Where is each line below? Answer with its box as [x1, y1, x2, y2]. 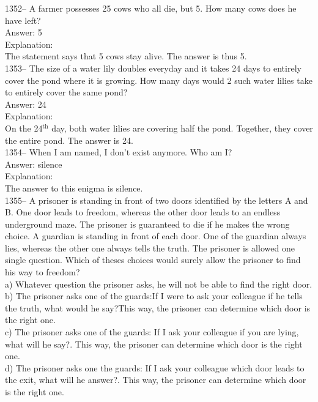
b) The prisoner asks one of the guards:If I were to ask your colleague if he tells [5, 289, 303, 302]
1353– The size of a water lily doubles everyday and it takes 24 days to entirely [5, 61, 301, 74]
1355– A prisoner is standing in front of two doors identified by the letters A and [5, 193, 308, 206]
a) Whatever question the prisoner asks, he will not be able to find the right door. [5, 277, 312, 290]
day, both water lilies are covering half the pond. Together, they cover [51, 121, 313, 134]
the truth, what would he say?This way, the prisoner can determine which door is [5, 301, 311, 314]
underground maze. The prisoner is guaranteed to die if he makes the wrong [5, 217, 290, 230]
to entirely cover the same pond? [5, 86, 128, 99]
